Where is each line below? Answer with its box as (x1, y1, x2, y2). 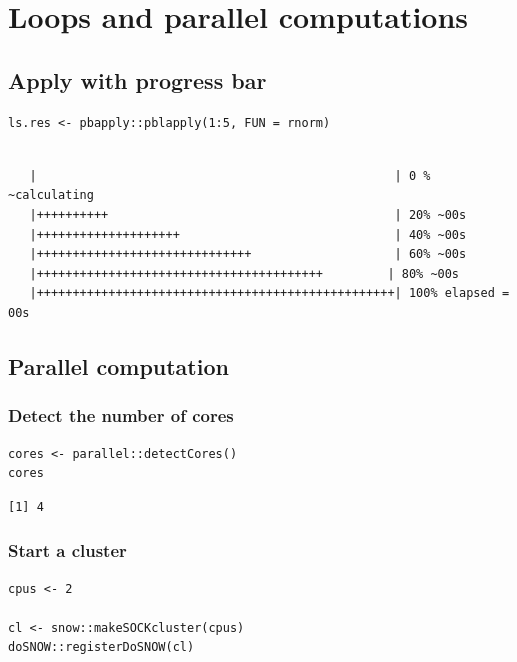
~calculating (8, 188, 94, 203)
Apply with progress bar (8, 64, 267, 95)
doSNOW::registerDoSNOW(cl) (8, 640, 195, 655)
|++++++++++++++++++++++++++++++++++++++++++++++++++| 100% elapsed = (29, 286, 510, 301)
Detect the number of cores (8, 403, 234, 428)
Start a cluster (8, 538, 127, 563)
